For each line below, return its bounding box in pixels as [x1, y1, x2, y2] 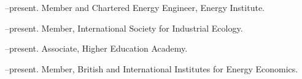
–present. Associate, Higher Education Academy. [5, 42, 188, 55]
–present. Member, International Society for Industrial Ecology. [5, 21, 243, 34]
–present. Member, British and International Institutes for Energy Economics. [5, 62, 298, 75]
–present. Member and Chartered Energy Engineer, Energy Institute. [5, 1, 265, 13]
